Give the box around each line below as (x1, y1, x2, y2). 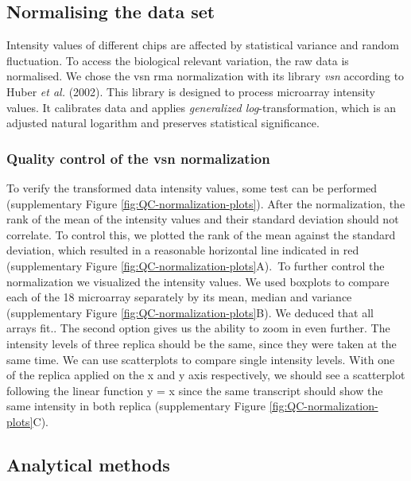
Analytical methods (6, 452, 170, 476)
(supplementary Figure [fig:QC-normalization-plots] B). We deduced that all (6, 304, 374, 320)
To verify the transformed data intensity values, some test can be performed (6, 179, 378, 196)
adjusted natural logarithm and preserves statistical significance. (6, 114, 320, 131)
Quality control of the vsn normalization (6, 148, 270, 168)
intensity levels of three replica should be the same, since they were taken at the (6, 335, 397, 351)
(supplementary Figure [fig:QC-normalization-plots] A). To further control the (6, 257, 385, 273)
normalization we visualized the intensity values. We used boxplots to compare (6, 273, 390, 289)
